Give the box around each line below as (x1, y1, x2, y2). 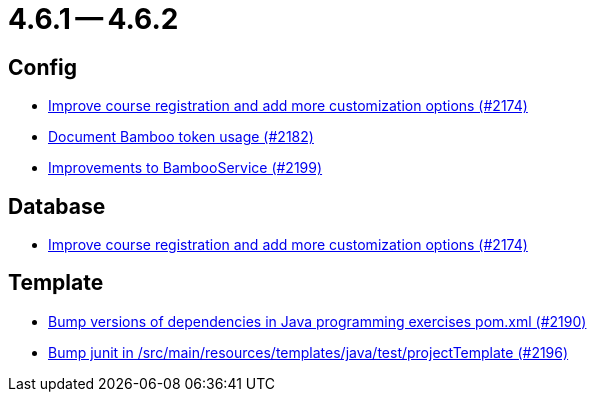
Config (8, 54, 77, 80)
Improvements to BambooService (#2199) (48, 159, 323, 177)
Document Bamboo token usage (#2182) (48, 128, 314, 146)
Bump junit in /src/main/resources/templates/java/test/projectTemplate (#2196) (48, 343, 569, 361)
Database (8, 193, 106, 219)
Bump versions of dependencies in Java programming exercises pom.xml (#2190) (48, 312, 587, 330)
